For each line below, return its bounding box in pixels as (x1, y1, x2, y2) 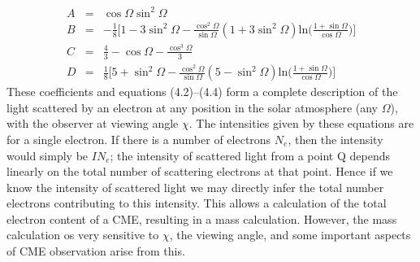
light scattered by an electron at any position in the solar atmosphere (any (6, 98, 379, 116)
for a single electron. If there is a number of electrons (6, 130, 271, 147)
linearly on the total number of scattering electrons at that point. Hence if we (6, 163, 393, 180)
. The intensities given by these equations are (188, 115, 414, 132)
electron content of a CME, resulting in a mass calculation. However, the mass (6, 210, 397, 227)
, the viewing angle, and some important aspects (169, 226, 411, 243)
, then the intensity (288, 130, 383, 147)
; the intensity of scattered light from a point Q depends (110, 146, 390, 164)
